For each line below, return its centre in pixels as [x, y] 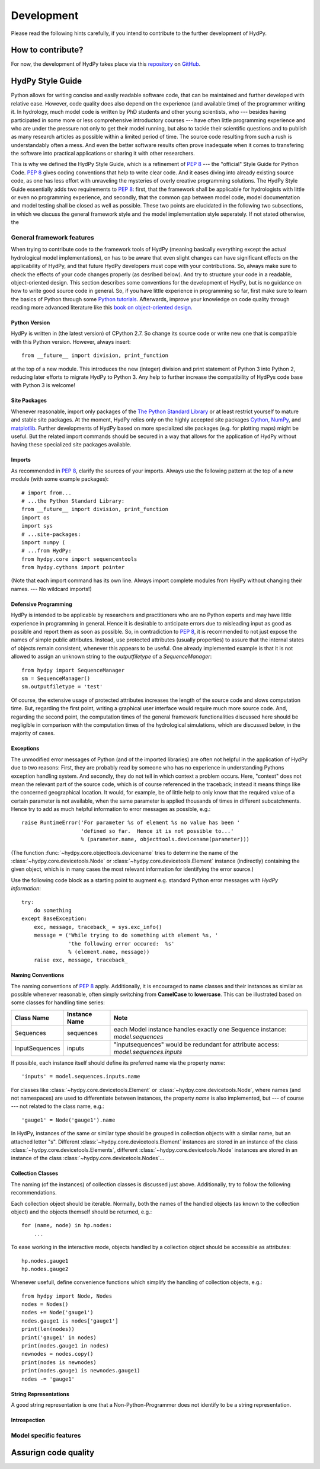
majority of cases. [33, 733]
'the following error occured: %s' [121, 943]
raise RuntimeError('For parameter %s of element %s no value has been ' [131, 823]
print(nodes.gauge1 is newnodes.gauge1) [81, 1371]
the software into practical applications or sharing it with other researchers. [103, 154]
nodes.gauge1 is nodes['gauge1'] [70, 1321]
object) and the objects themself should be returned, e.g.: [81, 1212]
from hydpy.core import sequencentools [79, 559]
